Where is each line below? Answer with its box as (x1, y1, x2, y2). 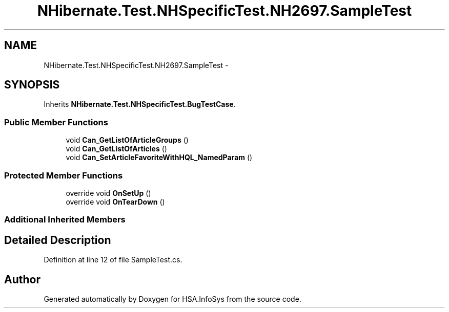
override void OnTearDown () (66, 197, 165, 206)
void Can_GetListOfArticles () (66, 144, 167, 153)
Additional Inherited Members (4, 214, 126, 225)
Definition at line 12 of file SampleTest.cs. (44, 255, 182, 264)
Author (4, 273, 40, 286)
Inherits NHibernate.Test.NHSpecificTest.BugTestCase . (44, 100, 236, 109)
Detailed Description (4, 233, 111, 247)
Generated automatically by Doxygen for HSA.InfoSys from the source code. (44, 295, 301, 303)
